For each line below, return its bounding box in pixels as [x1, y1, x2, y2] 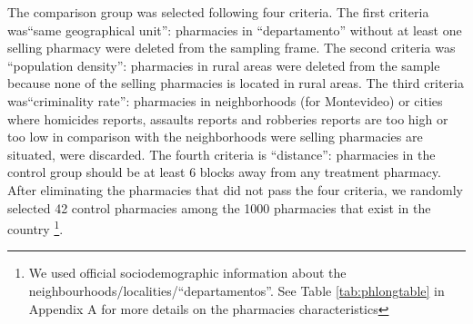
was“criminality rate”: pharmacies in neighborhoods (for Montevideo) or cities [7, 91, 443, 110]
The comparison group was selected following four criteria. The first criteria [7, 3, 429, 21]
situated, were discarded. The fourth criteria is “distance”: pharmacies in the [7, 144, 436, 163]
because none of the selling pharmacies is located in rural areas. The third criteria [7, 74, 464, 93]
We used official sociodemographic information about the [28, 263, 347, 282]
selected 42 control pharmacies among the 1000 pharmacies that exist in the [7, 198, 431, 217]
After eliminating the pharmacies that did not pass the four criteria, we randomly [7, 180, 463, 199]
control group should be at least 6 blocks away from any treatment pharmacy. [7, 162, 441, 182]
